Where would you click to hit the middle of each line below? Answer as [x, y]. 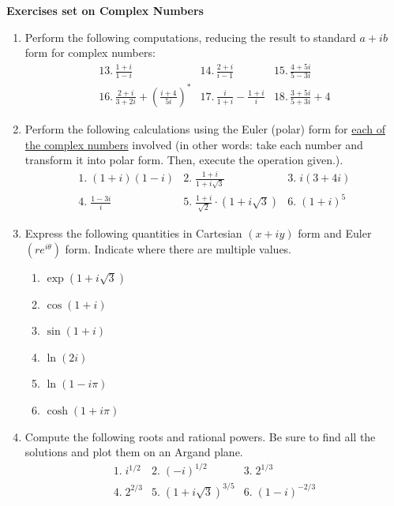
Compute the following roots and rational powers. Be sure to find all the [200, 436]
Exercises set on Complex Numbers [105, 10]
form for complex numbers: [90, 52]
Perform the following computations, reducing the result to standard [190, 37]
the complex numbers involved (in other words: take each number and [194, 144]
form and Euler [335, 233]
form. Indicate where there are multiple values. [178, 248]
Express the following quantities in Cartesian [133, 233]
